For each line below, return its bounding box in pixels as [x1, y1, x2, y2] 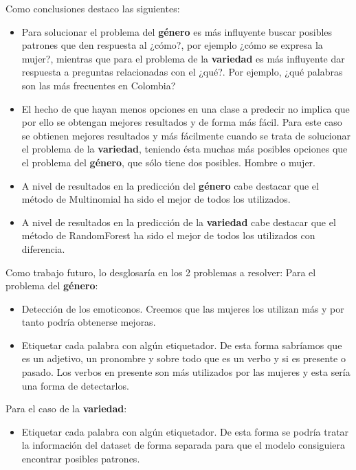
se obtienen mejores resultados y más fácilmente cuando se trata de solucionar [21, 128, 351, 142]
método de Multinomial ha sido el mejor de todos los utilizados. [21, 192, 291, 206]
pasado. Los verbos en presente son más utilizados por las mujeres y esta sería [21, 365, 351, 379]
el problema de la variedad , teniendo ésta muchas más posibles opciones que [21, 142, 348, 156]
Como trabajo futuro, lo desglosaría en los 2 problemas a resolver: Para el [5, 265, 316, 279]
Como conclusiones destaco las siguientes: [5, 1, 180, 15]
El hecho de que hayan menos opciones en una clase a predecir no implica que [21, 101, 350, 115]
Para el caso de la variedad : [5, 401, 127, 416]
